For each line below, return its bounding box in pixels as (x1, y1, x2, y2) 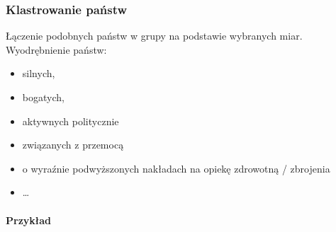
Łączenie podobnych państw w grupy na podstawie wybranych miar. (6, 28, 303, 43)
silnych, (22, 66, 55, 81)
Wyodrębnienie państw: (6, 42, 107, 57)
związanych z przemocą (22, 137, 124, 152)
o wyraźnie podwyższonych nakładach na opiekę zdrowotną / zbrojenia (22, 161, 330, 175)
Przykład (6, 212, 51, 227)
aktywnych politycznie (22, 113, 119, 128)
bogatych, (22, 90, 65, 104)
